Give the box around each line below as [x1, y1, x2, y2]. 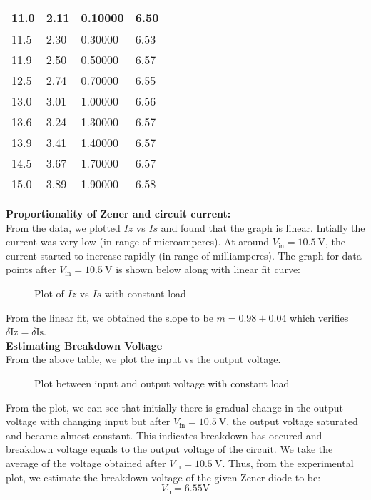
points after [6, 262, 56, 277]
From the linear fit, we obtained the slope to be [6, 310, 213, 325]
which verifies [290, 310, 349, 325]
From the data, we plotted [6, 220, 121, 235]
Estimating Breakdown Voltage [6, 337, 163, 352]
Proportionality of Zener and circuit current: [6, 206, 231, 220]
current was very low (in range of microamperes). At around [6, 234, 270, 249]
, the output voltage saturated [226, 414, 358, 429]
